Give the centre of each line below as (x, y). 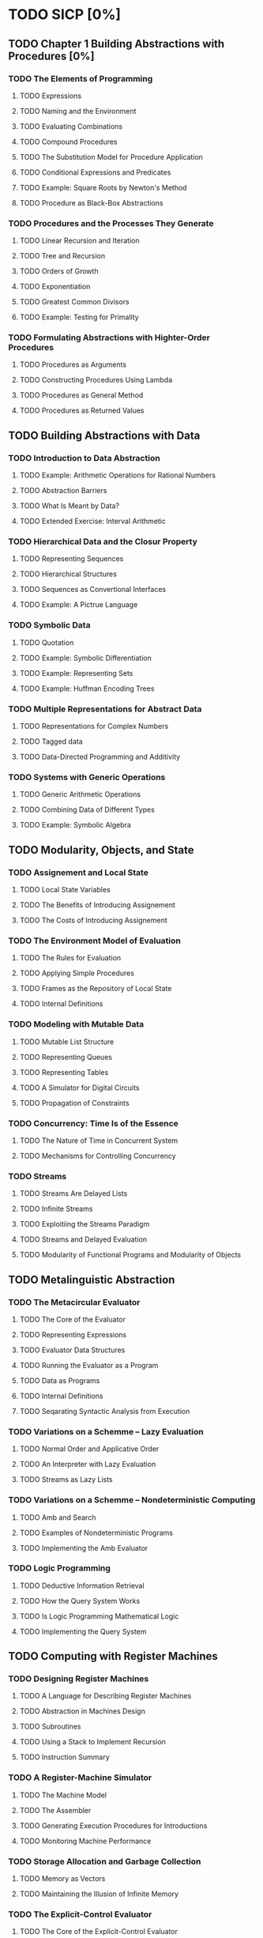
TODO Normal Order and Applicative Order (89, 1449)
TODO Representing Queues (66, 1057)
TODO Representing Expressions (73, 1334)
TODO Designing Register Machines (79, 1679)
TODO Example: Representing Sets (76, 673)
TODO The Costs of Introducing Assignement (93, 920)
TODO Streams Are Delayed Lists (73, 1193)
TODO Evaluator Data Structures (72, 1350)
